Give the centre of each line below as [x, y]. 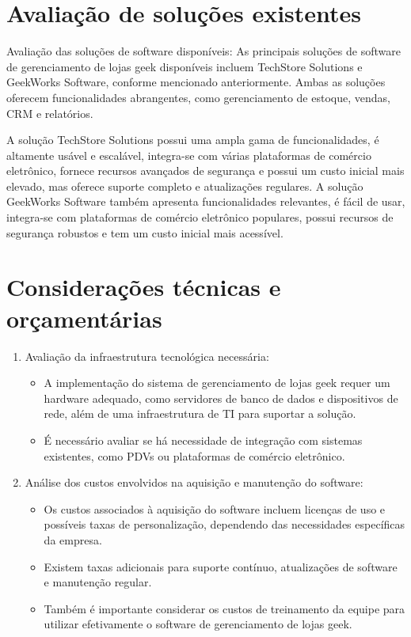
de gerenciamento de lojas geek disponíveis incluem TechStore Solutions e [185, 66]
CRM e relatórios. [50, 113]
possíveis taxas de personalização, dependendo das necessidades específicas [225, 524]
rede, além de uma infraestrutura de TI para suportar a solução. [200, 413]
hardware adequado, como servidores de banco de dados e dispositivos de [221, 398]
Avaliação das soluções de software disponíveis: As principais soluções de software [204, 51]
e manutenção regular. [98, 582]
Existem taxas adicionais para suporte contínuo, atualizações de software [221, 566]
